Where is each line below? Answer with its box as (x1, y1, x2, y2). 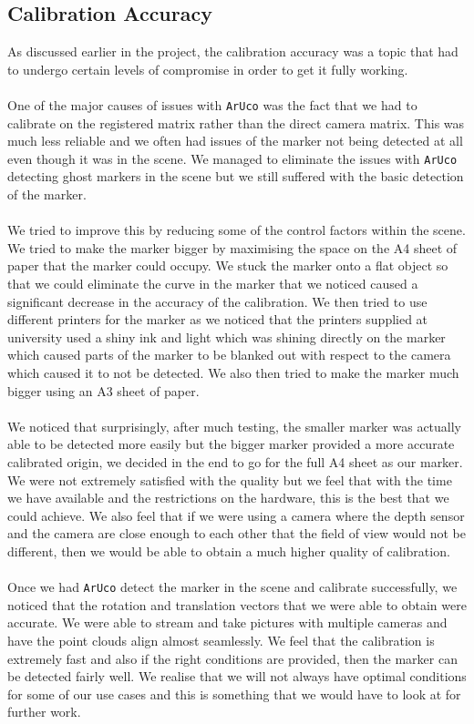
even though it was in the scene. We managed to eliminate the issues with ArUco (7, 148, 458, 168)
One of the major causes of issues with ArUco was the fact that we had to (7, 95, 417, 114)
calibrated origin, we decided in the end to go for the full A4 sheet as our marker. (7, 452, 463, 471)
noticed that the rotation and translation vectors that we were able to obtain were (7, 595, 467, 614)
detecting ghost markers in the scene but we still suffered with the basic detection (7, 167, 464, 186)
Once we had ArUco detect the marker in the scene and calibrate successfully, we (7, 577, 458, 597)
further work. (7, 702, 81, 721)
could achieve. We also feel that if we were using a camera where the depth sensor (7, 505, 465, 525)
